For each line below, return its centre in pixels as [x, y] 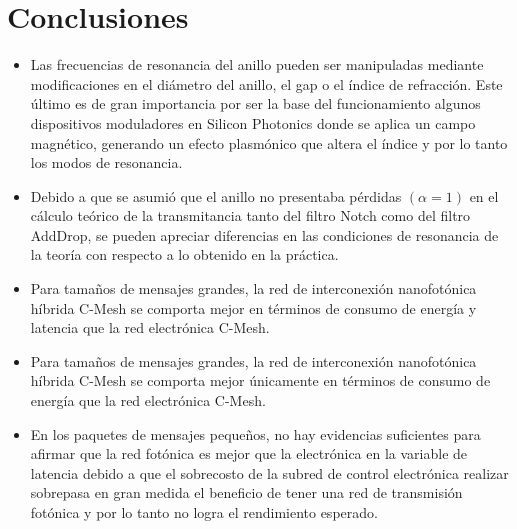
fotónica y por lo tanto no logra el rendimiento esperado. [204, 512]
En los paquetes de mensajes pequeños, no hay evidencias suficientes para [255, 433]
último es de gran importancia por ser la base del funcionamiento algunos [255, 103]
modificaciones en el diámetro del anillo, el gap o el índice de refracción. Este [266, 83]
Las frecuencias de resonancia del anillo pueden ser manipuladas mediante [257, 64]
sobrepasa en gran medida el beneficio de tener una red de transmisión [246, 492]
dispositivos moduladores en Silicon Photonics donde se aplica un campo [253, 122]
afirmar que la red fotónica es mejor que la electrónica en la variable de [249, 453]
